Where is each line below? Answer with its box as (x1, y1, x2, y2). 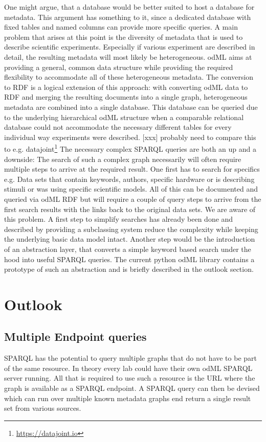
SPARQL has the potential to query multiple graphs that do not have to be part (4, 353, 257, 363)
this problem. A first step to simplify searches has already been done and (4, 214, 233, 224)
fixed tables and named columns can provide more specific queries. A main (4, 21, 238, 32)
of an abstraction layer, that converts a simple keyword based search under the (4, 243, 251, 254)
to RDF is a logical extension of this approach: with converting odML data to (4, 81, 248, 92)
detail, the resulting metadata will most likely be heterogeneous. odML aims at (4, 51, 252, 62)
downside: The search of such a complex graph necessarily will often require (4, 153, 241, 164)
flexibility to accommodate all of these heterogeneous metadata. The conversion (4, 72, 254, 82)
